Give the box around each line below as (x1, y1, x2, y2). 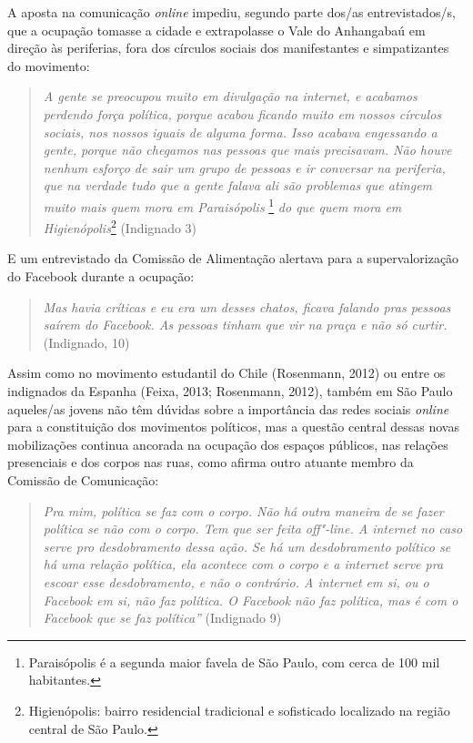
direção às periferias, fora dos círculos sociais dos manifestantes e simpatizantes (7, 38, 449, 57)
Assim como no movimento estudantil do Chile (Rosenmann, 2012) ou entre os (7, 363, 446, 382)
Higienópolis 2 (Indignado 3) (43, 216, 197, 237)
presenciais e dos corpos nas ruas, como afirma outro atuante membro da (7, 453, 414, 472)
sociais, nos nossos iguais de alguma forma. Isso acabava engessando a (43, 122, 438, 141)
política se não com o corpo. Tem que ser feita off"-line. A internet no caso (43, 519, 463, 538)
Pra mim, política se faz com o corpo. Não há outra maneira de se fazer (43, 501, 444, 520)
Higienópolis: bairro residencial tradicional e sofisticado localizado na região (28, 700, 450, 719)
